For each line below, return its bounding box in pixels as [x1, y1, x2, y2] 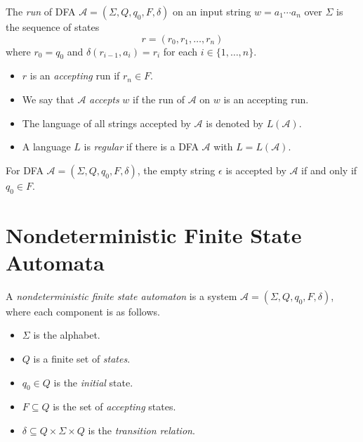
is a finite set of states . [33, 351, 131, 366]
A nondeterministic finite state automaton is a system [6, 288, 237, 303]
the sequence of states [6, 20, 100, 34]
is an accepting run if [29, 68, 120, 83]
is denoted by [206, 115, 264, 130]
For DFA [6, 162, 44, 177]
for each [163, 44, 198, 58]
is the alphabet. [33, 327, 100, 342]
